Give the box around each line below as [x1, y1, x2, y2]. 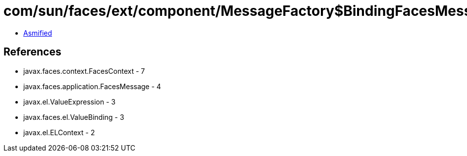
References [3, 46, 61, 58]
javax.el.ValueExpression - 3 [23, 97, 116, 106]
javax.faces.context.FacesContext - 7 [23, 66, 145, 75]
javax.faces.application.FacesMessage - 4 [23, 82, 161, 91]
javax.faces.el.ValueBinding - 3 [23, 112, 124, 121]
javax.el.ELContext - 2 [23, 128, 95, 137]
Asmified [23, 28, 52, 37]
